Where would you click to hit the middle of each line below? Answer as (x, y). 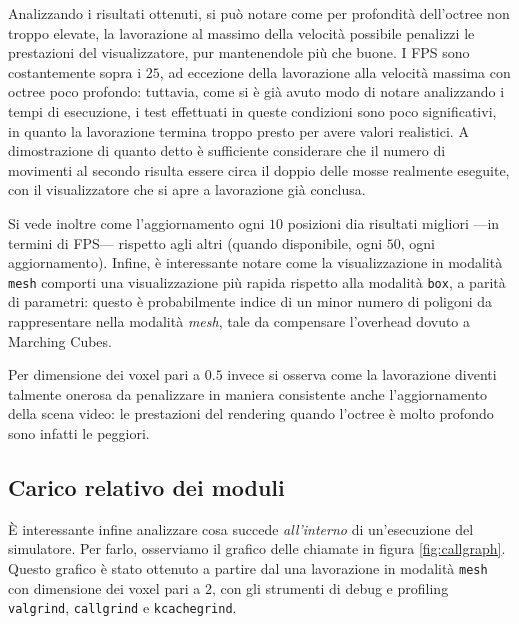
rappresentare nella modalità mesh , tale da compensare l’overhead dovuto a (239, 320)
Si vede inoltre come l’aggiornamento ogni (136, 222)
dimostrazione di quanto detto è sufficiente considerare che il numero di (227, 150)
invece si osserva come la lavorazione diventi (362, 374)
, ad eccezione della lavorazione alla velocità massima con (335, 71)
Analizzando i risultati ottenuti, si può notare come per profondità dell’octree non (259, 13)
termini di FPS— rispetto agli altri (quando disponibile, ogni (195, 242)
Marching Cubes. (60, 340)
